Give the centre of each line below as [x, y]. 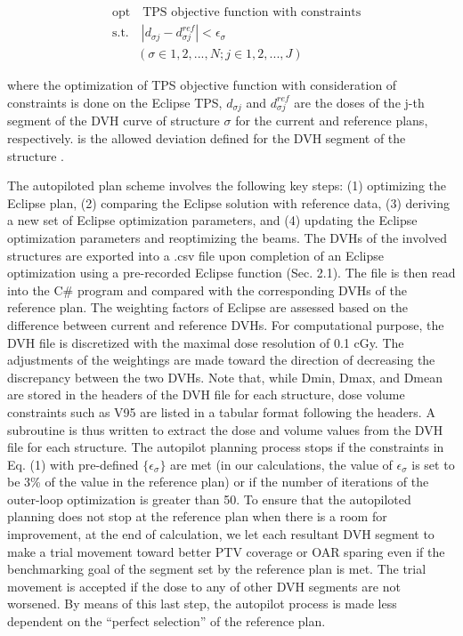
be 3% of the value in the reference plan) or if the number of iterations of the [218, 482]
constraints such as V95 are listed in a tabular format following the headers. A [221, 411]
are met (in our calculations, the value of [281, 464]
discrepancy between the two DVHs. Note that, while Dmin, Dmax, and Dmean [225, 377]
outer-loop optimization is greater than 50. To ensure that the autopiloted [209, 499]
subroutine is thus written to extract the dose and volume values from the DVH [225, 429]
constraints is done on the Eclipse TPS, [115, 102]
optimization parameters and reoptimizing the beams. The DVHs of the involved [227, 237]
